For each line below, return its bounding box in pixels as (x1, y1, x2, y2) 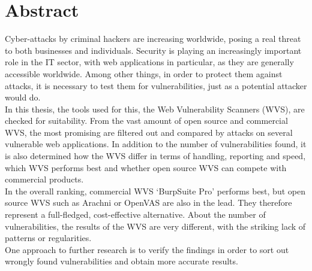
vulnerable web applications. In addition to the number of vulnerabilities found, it (5, 138, 307, 150)
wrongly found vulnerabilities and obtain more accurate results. (5, 255, 238, 267)
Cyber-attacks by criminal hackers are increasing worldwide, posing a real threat (5, 32, 301, 45)
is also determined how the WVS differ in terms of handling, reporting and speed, (5, 150, 306, 162)
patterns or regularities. (5, 232, 92, 244)
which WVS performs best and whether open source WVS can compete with (5, 161, 287, 173)
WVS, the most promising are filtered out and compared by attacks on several (5, 126, 293, 138)
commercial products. (5, 173, 84, 185)
